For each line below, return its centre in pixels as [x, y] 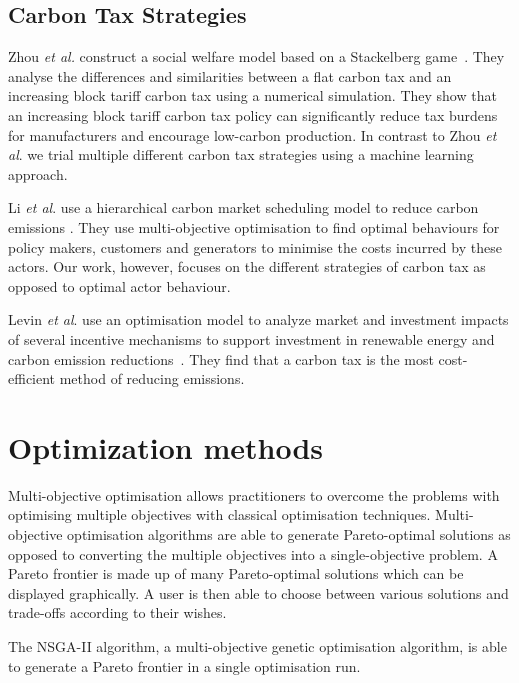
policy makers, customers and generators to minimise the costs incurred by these [255, 246]
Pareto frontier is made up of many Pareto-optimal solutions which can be [236, 573]
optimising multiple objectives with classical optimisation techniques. [219, 514]
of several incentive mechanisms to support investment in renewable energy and [251, 338]
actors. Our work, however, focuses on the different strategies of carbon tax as [247, 266]
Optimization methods [166, 446]
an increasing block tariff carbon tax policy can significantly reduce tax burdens [253, 114]
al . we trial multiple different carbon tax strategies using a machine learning [241, 154]
